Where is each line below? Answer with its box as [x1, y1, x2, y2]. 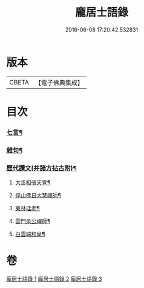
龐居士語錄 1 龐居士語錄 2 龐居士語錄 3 [6, 275, 102, 283]
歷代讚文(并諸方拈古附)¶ [6, 163, 77, 172]
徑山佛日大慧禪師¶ [15, 192, 62, 199]
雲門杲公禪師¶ [15, 218, 51, 225]
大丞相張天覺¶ [15, 179, 51, 186]
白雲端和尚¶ [15, 230, 45, 238]
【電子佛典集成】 [34, 78, 83, 87]
